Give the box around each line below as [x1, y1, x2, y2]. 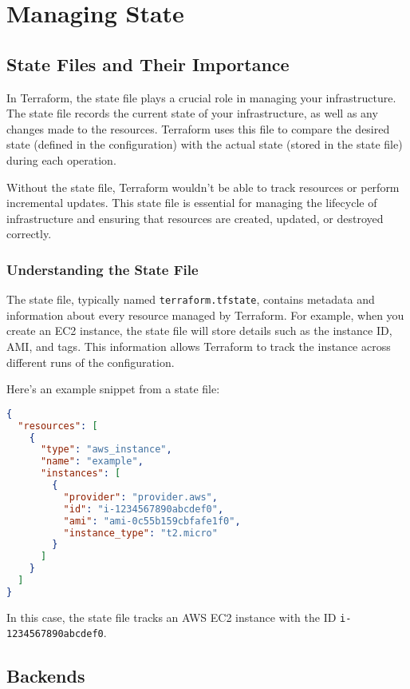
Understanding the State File [6, 259, 199, 279]
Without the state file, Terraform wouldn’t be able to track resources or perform [6, 178, 400, 195]
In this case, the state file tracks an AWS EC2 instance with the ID [6, 608, 337, 625]
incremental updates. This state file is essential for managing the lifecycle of [6, 194, 377, 211]
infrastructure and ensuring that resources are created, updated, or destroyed [6, 209, 384, 226]
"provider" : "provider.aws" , [63, 491, 218, 503]
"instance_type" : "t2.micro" [63, 527, 218, 539]
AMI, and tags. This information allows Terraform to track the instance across [6, 337, 391, 354]
